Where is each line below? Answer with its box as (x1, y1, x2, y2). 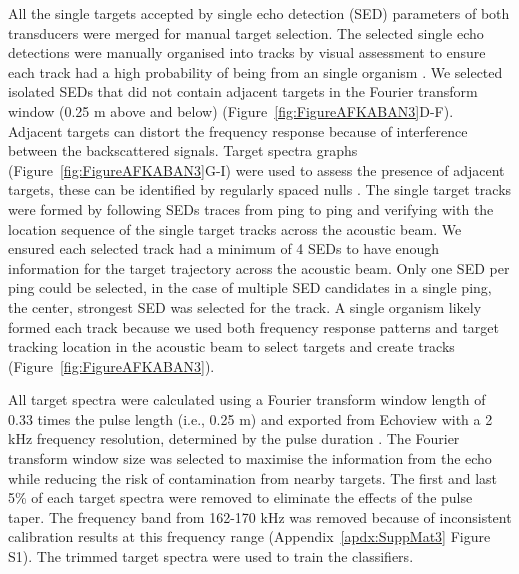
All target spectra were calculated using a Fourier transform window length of (8, 389, 486, 410)
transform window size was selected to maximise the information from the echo (8, 448, 492, 469)
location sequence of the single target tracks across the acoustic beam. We (8, 218, 462, 239)
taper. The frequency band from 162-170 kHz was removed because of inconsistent (8, 506, 512, 527)
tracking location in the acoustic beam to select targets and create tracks (8, 336, 455, 357)
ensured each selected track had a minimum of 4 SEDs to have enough (8, 238, 440, 259)
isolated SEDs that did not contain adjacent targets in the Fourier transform (8, 81, 478, 102)
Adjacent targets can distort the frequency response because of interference (8, 120, 468, 141)
